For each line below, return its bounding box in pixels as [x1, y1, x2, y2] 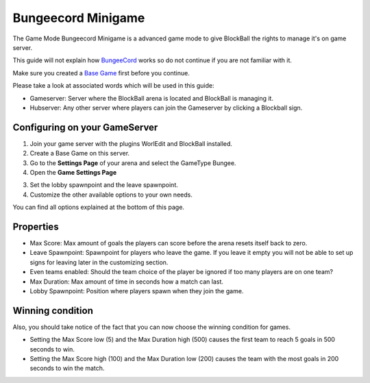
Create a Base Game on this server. [29, 149, 130, 158]
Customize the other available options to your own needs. [29, 190, 193, 199]
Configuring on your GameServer [12, 121, 158, 133]
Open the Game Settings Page [29, 168, 117, 176]
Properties [12, 221, 59, 232]
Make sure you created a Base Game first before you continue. [12, 69, 190, 77]
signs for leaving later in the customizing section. [29, 258, 169, 267]
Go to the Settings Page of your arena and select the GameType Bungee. [29, 158, 236, 167]
